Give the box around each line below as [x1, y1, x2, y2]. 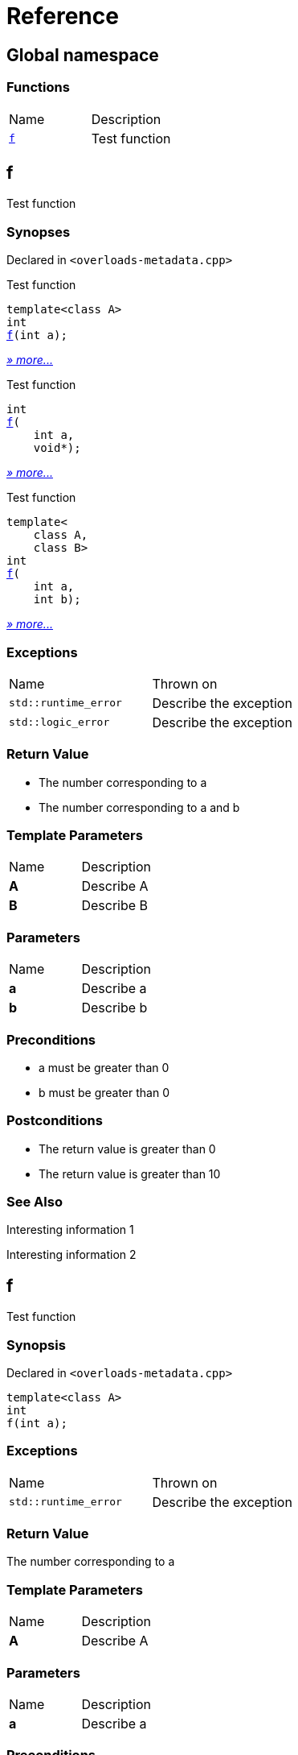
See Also [6, 1194, 63, 1211]
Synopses [6, 223, 71, 240]
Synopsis [6, 1336, 66, 1353]
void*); [33, 441, 81, 455]
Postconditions [6, 1112, 103, 1129]
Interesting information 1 [6, 1223, 134, 1237]
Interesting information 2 [6, 1248, 137, 1262]
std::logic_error [9, 716, 110, 729]
